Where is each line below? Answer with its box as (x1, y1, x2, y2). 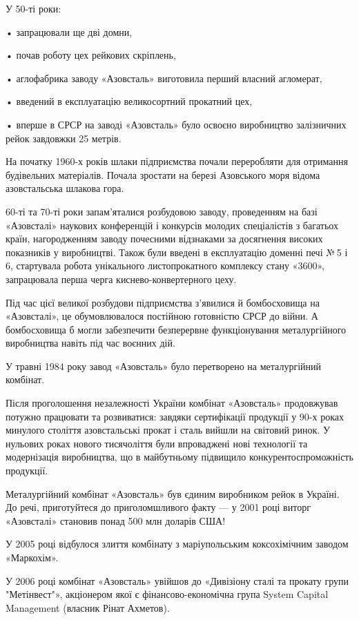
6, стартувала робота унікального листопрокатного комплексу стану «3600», (6, 258, 324, 273)
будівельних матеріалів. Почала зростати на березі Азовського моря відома (6, 167, 320, 182)
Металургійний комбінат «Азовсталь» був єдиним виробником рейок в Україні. (6, 486, 340, 501)
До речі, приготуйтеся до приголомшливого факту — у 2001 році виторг (6, 500, 311, 514)
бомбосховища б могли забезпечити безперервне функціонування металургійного (6, 322, 347, 336)
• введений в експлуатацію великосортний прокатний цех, (6, 94, 253, 108)
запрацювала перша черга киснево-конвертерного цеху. (6, 271, 237, 286)
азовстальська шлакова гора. (6, 181, 124, 195)
